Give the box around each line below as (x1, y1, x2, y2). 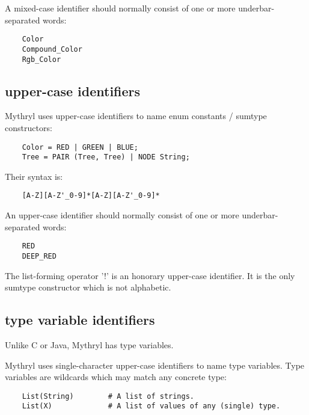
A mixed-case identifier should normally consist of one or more (5, 2, 236, 14)
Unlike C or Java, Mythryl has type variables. (5, 339, 174, 351)
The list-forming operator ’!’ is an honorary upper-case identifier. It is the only (5, 269, 295, 281)
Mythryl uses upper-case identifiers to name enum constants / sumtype (5, 109, 267, 122)
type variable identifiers (5, 310, 155, 329)
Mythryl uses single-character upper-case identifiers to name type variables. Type (5, 358, 305, 371)
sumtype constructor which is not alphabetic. (5, 281, 171, 294)
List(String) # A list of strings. (22, 392, 194, 401)
